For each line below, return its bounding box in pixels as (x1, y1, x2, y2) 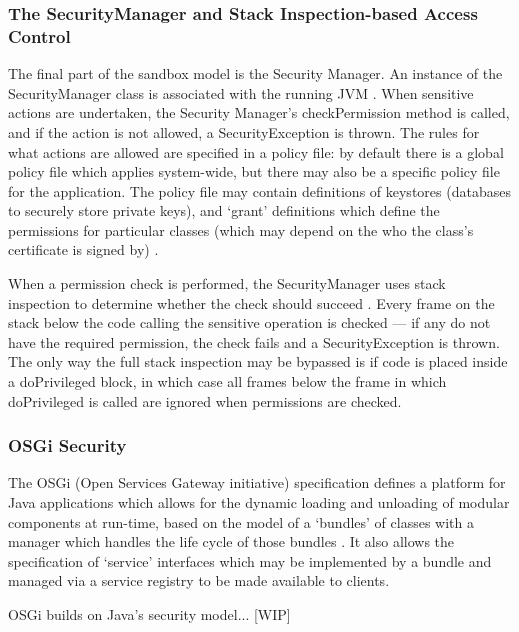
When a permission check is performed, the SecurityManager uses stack (8, 273, 446, 294)
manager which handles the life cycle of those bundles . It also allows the (8, 531, 455, 552)
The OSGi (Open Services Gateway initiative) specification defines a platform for (8, 472, 506, 493)
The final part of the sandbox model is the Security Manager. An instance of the (8, 63, 503, 84)
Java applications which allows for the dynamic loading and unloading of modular (8, 492, 510, 513)
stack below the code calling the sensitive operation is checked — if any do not (8, 312, 491, 333)
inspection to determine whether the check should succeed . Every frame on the (8, 292, 495, 313)
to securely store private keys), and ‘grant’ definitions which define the (8, 200, 440, 221)
